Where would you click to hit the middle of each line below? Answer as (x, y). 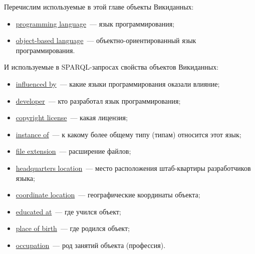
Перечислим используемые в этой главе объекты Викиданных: (99, 7)
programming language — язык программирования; (95, 23)
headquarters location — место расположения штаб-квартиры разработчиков (133, 168)
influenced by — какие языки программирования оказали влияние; (118, 83)
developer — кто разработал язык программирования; (98, 100)
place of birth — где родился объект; (73, 228)
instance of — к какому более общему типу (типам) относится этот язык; (129, 134)
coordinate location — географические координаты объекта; (108, 195)
